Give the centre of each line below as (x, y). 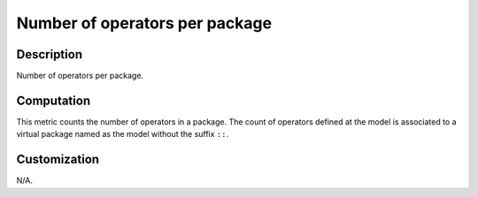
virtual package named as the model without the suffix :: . (123, 134)
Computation (54, 100)
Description (50, 54)
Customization (58, 159)
